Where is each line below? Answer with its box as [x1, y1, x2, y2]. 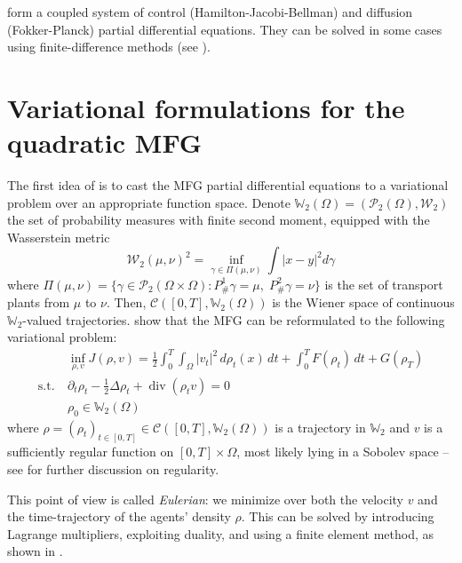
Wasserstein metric [7, 227, 110, 246]
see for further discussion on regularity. [7, 459, 219, 478]
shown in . [7, 542, 63, 560]
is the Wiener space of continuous [272, 293, 455, 312]
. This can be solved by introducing [241, 507, 434, 526]
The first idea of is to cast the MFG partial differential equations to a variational [7, 176, 449, 194]
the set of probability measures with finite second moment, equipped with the [7, 210, 430, 229]
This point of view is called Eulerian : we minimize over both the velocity [7, 489, 403, 508]
